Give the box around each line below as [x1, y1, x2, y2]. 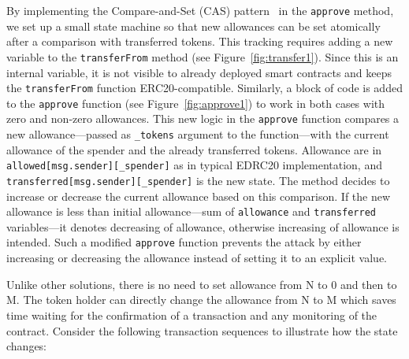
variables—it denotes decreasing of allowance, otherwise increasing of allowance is [6, 218, 400, 235]
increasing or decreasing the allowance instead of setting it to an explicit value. [6, 250, 388, 266]
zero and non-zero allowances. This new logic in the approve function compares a [6, 110, 400, 127]
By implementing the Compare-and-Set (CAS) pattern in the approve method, [6, 2, 394, 18]
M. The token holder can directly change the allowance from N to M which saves [6, 291, 396, 308]
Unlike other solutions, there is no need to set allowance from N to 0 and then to [6, 276, 397, 292]
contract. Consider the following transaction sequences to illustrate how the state [6, 322, 398, 339]
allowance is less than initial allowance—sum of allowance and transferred [6, 203, 376, 220]
